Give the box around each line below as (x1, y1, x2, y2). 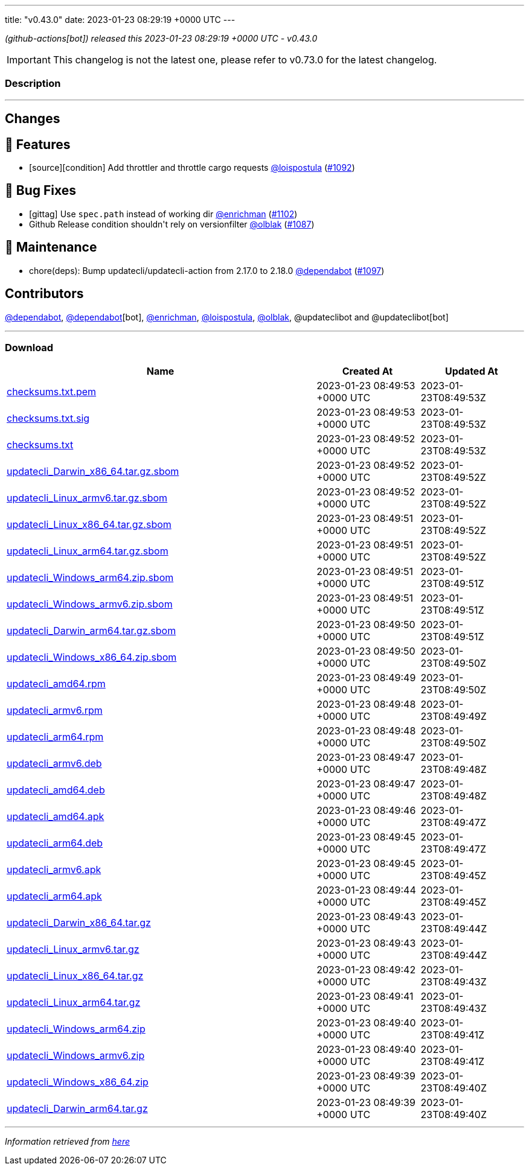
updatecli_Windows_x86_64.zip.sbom (7, 651, 177, 664)
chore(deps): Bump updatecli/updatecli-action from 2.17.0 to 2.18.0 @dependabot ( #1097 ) (29, 265, 385, 276)
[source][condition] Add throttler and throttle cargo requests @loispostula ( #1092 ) (29, 162, 355, 173)
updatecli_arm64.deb (7, 837, 103, 850)
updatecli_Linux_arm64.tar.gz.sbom (7, 545, 168, 558)
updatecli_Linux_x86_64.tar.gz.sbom (7, 518, 172, 531)
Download (5, 341, 54, 354)
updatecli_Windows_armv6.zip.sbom (7, 598, 173, 611)
